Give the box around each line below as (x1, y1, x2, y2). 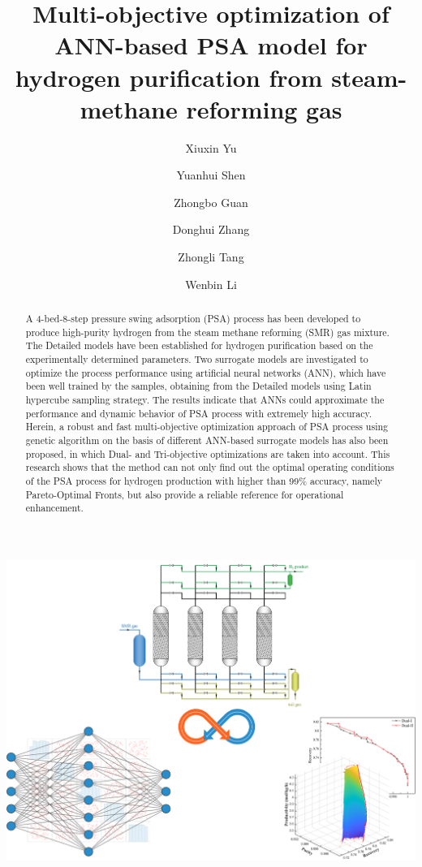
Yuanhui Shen (176, 166, 246, 183)
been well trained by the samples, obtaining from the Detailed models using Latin (25, 379, 372, 393)
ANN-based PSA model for (54, 28, 368, 62)
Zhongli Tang (178, 248, 244, 265)
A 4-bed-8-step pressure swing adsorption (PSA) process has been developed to (25, 312, 361, 326)
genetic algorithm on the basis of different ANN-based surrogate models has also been (25, 433, 389, 446)
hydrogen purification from (15, 60, 323, 93)
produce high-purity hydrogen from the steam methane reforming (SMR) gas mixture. (25, 325, 390, 339)
